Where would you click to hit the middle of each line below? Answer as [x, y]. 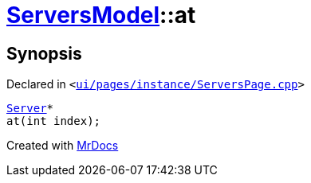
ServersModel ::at [101, 15]
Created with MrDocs [63, 146]
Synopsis [44, 53]
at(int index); [54, 121]
